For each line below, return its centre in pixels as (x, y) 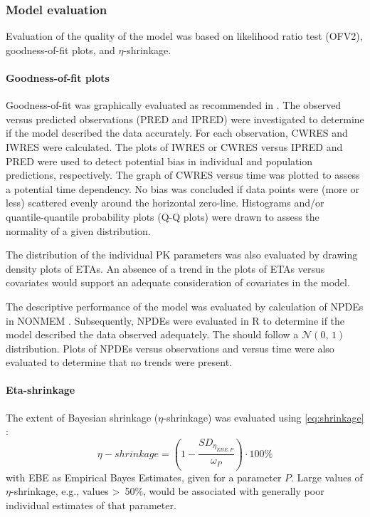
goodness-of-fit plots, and (60, 49)
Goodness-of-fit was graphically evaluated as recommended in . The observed (174, 105)
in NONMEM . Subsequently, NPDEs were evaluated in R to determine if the (175, 320)
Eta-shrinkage (41, 390)
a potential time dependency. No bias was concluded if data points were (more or (183, 188)
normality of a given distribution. (78, 230)
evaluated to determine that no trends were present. (119, 362)
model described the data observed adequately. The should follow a (152, 334)
